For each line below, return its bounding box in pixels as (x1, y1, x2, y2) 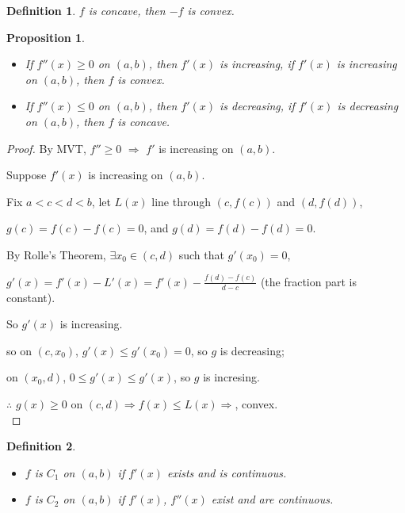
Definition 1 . (6, 2, 76, 18)
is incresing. (203, 369, 260, 385)
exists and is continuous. (166, 464, 287, 480)
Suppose (6, 167, 47, 183)
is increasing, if (220, 56, 294, 72)
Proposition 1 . (6, 29, 85, 45)
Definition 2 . (6, 438, 76, 454)
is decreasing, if (220, 98, 295, 114)
